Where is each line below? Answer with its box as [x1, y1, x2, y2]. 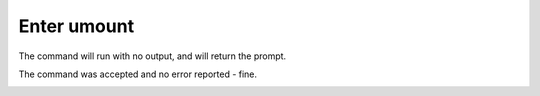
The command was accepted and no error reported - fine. [18, 68, 258, 80]
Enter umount [18, 15, 135, 37]
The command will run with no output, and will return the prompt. [18, 50, 287, 62]
